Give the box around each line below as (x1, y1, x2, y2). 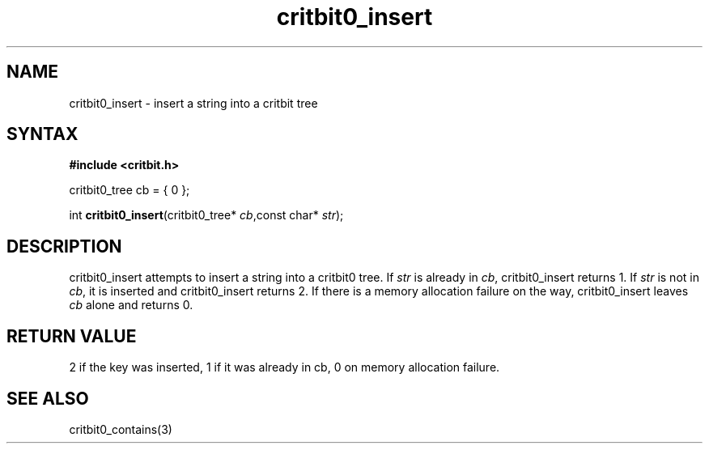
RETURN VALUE (6, 325, 137, 346)
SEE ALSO (6, 388, 89, 409)
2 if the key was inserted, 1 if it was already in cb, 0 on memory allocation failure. (69, 360, 500, 375)
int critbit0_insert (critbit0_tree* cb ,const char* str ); (69, 208, 344, 223)
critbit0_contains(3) (69, 422, 172, 436)
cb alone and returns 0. (69, 298, 193, 312)
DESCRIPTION (6, 236, 122, 257)
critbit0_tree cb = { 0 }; (69, 183, 190, 197)
